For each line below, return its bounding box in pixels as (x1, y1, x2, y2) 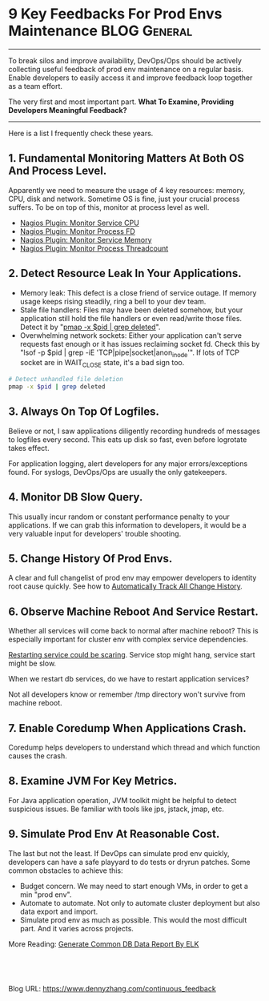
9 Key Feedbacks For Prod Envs (8, 5, 223, 23)
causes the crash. (8, 750, 67, 761)
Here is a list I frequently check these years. (8, 128, 154, 138)
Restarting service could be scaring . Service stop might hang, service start (8, 650, 255, 660)
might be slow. (8, 658, 57, 669)
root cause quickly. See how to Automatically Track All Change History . (8, 581, 243, 591)
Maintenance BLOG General (8, 22, 193, 40)
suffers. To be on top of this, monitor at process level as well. (8, 202, 210, 212)
